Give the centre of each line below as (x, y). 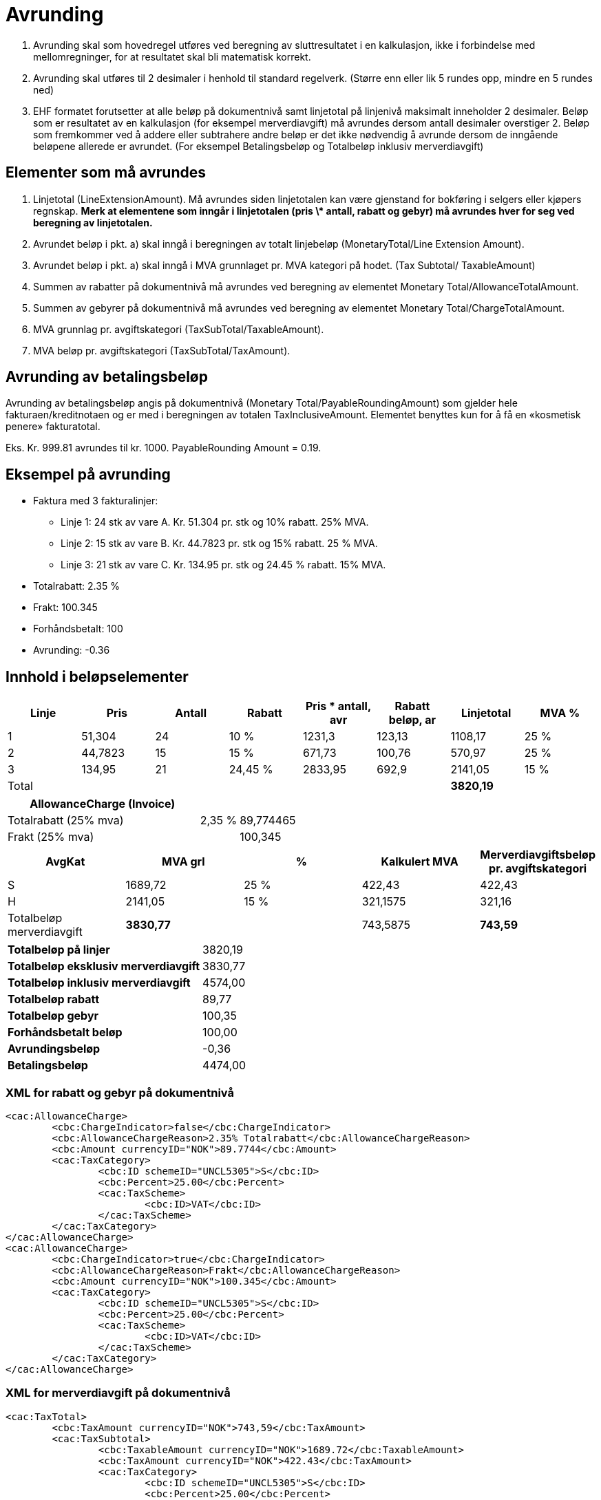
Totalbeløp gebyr (53, 1016)
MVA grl (183, 862)
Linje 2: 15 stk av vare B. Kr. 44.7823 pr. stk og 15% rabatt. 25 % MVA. (219, 544)
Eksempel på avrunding (88, 474)
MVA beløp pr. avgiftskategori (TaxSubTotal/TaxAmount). (162, 350)
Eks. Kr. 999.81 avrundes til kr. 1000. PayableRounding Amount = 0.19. (164, 448)
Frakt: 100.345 (65, 608)
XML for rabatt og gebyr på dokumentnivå (120, 1092)
